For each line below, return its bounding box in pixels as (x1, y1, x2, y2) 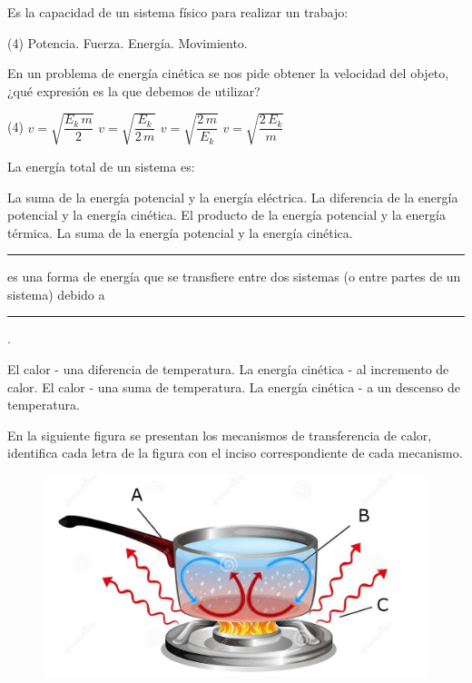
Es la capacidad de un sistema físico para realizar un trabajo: (7, 3, 349, 21)
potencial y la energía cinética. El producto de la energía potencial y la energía (7, 205, 446, 224)
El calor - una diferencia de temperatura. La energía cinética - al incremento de (7, 360, 449, 379)
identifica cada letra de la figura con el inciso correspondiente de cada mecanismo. (7, 443, 463, 462)
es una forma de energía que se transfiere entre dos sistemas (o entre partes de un (7, 267, 461, 286)
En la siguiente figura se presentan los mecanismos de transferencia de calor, (7, 425, 432, 444)
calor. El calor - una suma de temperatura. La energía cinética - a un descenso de (7, 377, 460, 396)
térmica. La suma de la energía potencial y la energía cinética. (7, 223, 353, 242)
